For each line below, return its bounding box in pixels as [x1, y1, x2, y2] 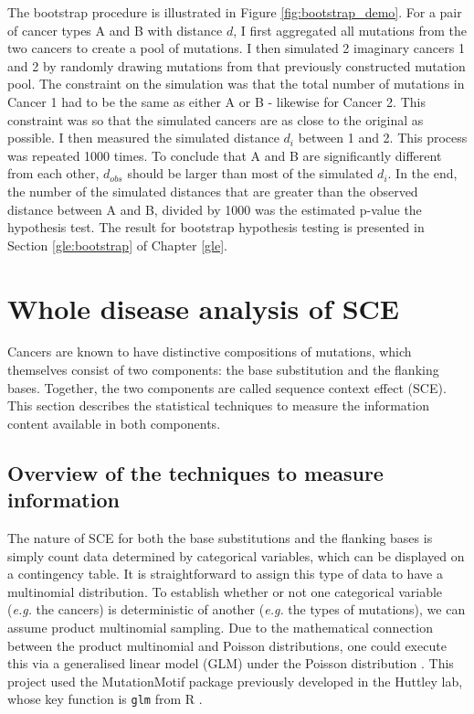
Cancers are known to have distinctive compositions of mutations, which [7, 342, 412, 361]
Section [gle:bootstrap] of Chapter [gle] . [7, 235, 227, 254]
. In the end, [387, 164, 458, 183]
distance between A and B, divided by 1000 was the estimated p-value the [7, 199, 422, 218]
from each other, [7, 164, 100, 183]
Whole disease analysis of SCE [7, 289, 400, 326]
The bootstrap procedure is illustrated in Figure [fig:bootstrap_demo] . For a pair [7, 3, 462, 21]
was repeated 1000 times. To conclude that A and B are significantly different [7, 145, 442, 165]
